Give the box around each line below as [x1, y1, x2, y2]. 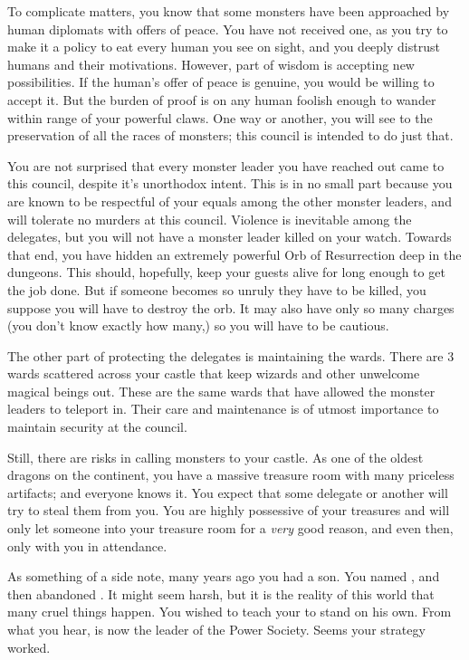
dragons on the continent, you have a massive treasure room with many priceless [7, 465, 455, 484]
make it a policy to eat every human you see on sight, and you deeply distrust [7, 37, 440, 56]
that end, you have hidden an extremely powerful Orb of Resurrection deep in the [7, 244, 462, 263]
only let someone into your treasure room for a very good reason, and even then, [7, 519, 454, 538]
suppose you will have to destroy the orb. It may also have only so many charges [7, 298, 455, 317]
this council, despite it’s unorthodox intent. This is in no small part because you [7, 174, 453, 193]
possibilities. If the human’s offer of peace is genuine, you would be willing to [7, 72, 435, 91]
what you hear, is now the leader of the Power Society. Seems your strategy [7, 620, 426, 638]
